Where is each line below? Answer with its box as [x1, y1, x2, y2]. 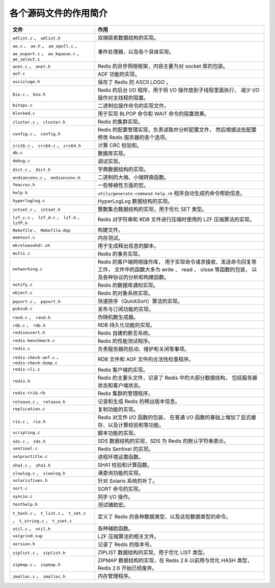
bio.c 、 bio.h [12, 90, 46, 97]
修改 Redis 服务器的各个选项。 [97, 133, 170, 140]
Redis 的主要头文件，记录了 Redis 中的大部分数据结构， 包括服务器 [97, 374, 258, 381]
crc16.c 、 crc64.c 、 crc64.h [12, 142, 81, 149]
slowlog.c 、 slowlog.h [12, 469, 66, 476]
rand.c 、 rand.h [12, 313, 51, 320]
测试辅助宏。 [97, 501, 129, 508]
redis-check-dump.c [12, 360, 58, 365]
